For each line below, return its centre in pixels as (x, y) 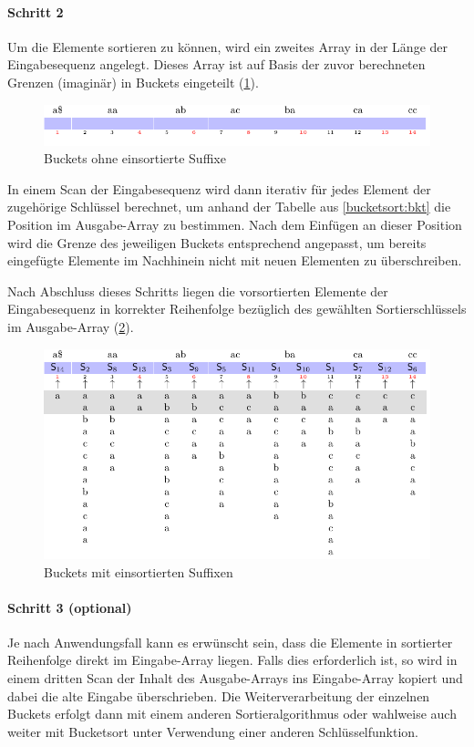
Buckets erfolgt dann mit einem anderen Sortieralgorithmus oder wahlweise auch (232, 714)
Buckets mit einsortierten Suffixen (139, 571)
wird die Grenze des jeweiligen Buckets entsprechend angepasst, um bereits (217, 242)
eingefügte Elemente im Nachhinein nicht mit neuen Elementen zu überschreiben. (235, 260)
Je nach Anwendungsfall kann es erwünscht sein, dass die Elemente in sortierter (230, 642)
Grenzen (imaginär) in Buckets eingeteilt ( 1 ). (133, 82)
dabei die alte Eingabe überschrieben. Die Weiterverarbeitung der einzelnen (219, 695)
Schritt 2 (36, 11)
